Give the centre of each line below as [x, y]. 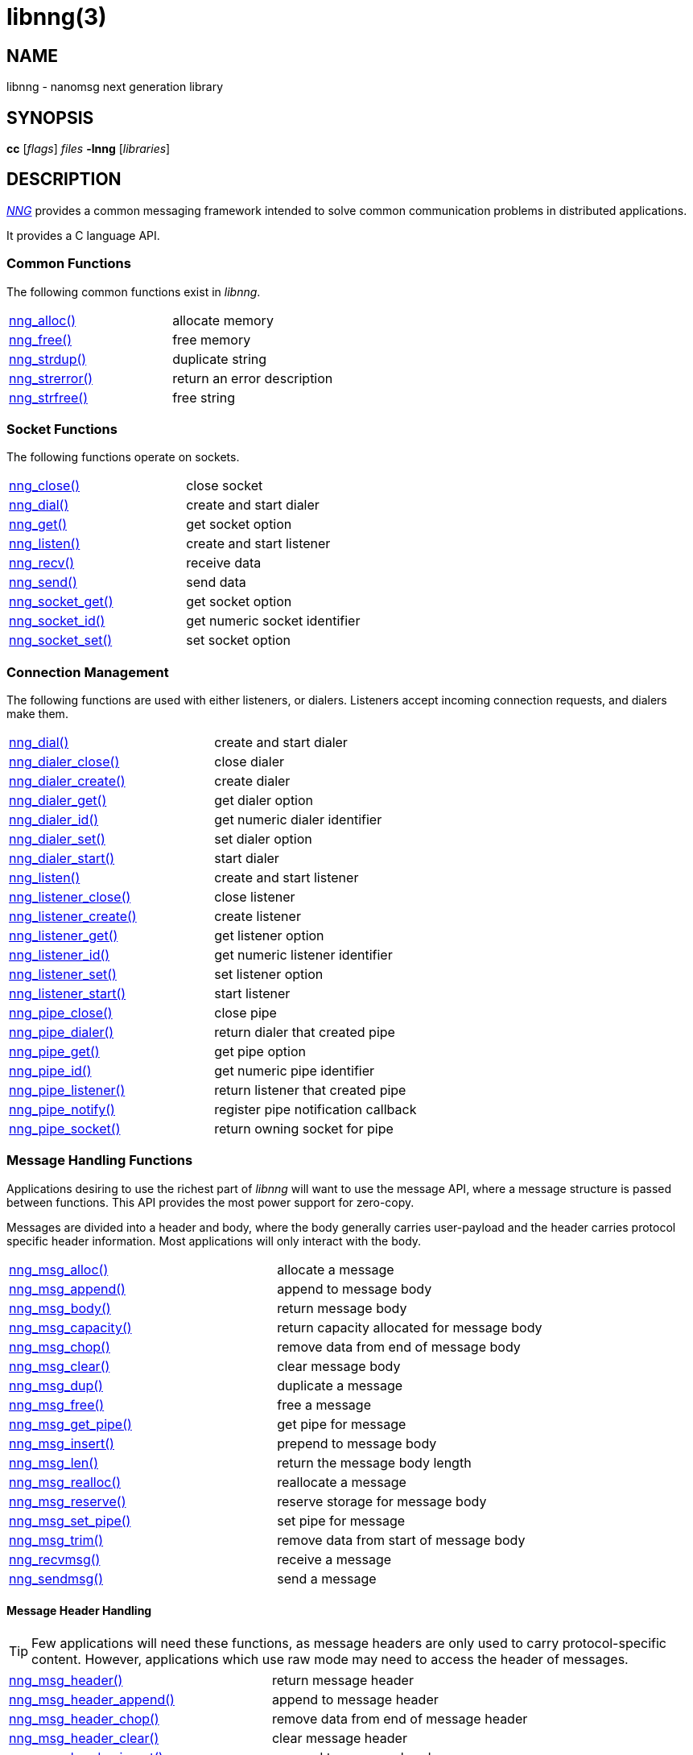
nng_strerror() [51, 378]
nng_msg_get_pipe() [70, 1424]
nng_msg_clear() [60, 1366]
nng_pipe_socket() [65, 1129]
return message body [342, 1308]
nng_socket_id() [57, 621]
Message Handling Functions [100, 1160]
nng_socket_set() [61, 640]
